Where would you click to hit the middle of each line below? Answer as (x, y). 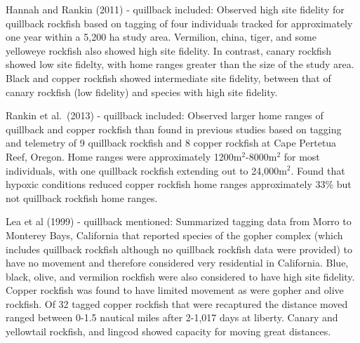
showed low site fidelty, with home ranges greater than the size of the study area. (180, 64)
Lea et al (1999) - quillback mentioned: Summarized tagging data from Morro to (179, 221)
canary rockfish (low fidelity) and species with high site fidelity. (142, 92)
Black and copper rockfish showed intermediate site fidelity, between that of (168, 78)
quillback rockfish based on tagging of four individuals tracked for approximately (179, 23)
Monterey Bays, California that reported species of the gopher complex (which (174, 235)
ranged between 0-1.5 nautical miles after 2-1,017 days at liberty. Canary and (172, 317)
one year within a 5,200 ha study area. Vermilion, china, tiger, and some (161, 37)
